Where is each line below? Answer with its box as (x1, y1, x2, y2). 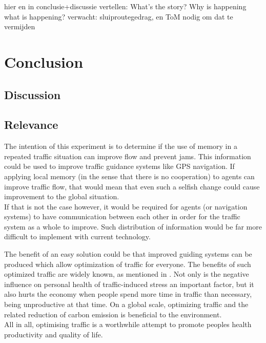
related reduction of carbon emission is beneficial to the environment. (4, 309, 222, 319)
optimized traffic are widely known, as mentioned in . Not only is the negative (4, 269, 249, 279)
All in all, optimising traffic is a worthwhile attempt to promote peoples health (4, 319, 252, 330)
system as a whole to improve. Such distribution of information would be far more (4, 221, 262, 232)
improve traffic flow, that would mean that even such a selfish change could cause (4, 181, 260, 192)
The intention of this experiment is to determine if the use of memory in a (4, 141, 237, 151)
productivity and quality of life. (4, 329, 103, 339)
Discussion (4, 86, 61, 102)
